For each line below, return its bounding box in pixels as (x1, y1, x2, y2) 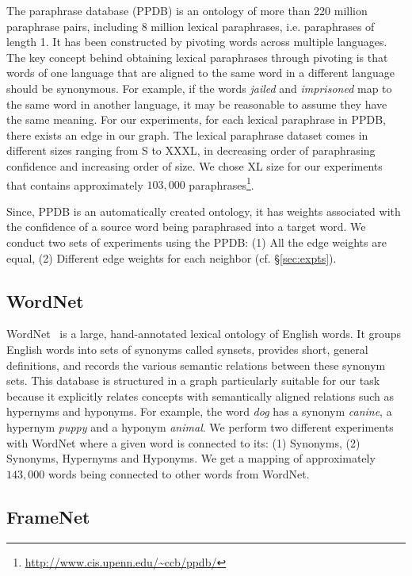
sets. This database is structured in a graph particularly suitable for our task (6, 372, 380, 389)
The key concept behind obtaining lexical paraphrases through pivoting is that (6, 48, 388, 65)
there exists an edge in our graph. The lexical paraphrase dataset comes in (6, 126, 368, 143)
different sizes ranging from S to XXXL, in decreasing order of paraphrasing (6, 142, 376, 159)
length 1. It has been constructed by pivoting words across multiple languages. (6, 33, 387, 50)
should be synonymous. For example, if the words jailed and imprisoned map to (6, 79, 392, 96)
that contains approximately (6, 176, 143, 193)
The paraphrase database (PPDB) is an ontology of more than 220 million (6, 2, 368, 18)
